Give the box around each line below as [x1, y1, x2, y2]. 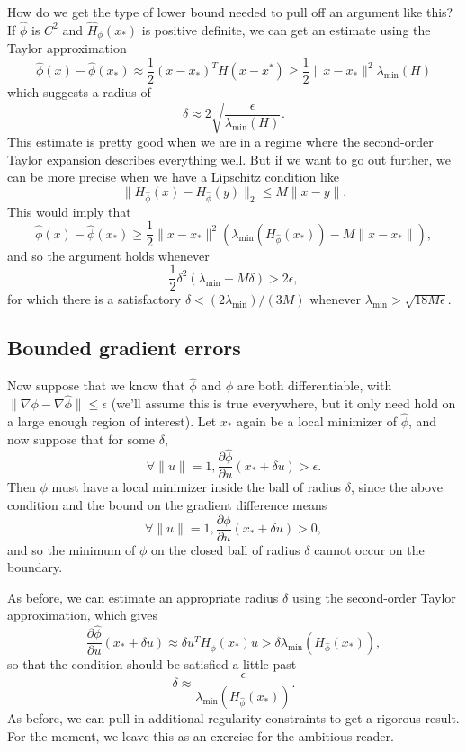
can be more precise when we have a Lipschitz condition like [7, 167, 340, 186]
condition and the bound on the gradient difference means [7, 496, 327, 514]
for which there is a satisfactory [7, 290, 182, 308]
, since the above [351, 478, 443, 496]
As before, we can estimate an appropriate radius [7, 587, 279, 606]
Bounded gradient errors [7, 334, 241, 362]
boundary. [7, 558, 63, 577]
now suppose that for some [7, 429, 155, 448]
